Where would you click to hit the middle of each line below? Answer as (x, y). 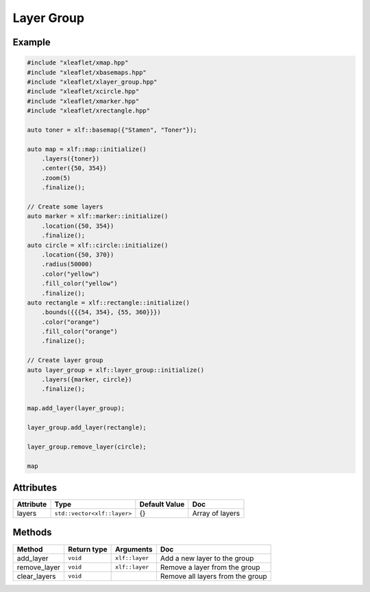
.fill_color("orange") (79, 332)
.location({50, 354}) (78, 226)
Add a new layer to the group (207, 558)
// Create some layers (65, 207)
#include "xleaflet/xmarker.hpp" (83, 101)
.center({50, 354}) (74, 168)
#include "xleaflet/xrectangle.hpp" (89, 111)
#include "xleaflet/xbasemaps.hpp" (87, 72)
